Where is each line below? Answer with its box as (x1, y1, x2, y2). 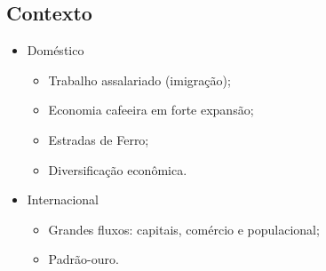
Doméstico (27, 41, 84, 60)
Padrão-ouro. (48, 250, 119, 268)
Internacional (27, 190, 99, 209)
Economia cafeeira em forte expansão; (48, 100, 254, 119)
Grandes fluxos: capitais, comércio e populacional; (48, 219, 320, 238)
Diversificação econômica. (48, 160, 187, 179)
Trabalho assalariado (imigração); (48, 70, 231, 89)
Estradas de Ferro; (48, 130, 149, 148)
